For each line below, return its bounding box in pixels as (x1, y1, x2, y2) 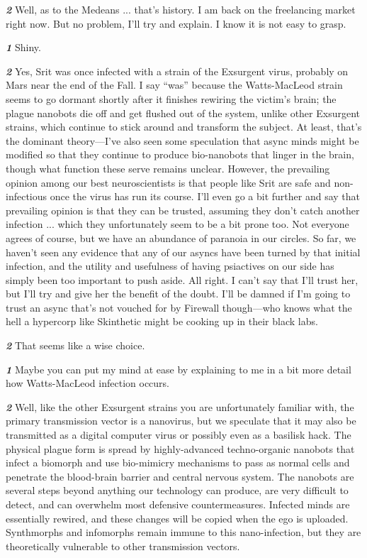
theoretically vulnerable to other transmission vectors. (6, 538, 240, 553)
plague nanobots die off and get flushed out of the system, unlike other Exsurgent (6, 105, 361, 120)
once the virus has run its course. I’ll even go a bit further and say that (50, 189, 360, 204)
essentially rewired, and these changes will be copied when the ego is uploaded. (6, 510, 349, 525)
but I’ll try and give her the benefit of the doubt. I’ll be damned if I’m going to (6, 286, 351, 301)
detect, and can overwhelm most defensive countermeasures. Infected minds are (6, 497, 350, 511)
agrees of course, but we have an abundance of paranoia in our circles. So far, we (6, 230, 356, 245)
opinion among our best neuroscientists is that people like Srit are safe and (6, 175, 331, 190)
